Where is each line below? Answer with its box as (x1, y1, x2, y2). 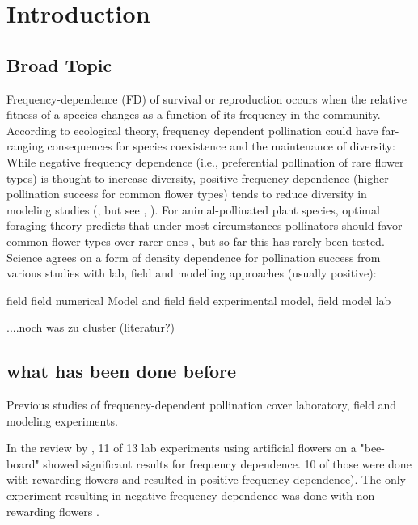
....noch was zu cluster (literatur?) (6, 319, 175, 336)
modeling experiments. (6, 412, 118, 429)
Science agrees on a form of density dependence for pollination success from (6, 248, 381, 265)
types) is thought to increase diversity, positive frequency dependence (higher (6, 169, 389, 186)
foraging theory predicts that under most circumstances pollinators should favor (6, 217, 403, 234)
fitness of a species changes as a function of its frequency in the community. (6, 106, 381, 123)
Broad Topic (6, 52, 112, 77)
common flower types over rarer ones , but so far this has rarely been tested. (6, 232, 385, 249)
